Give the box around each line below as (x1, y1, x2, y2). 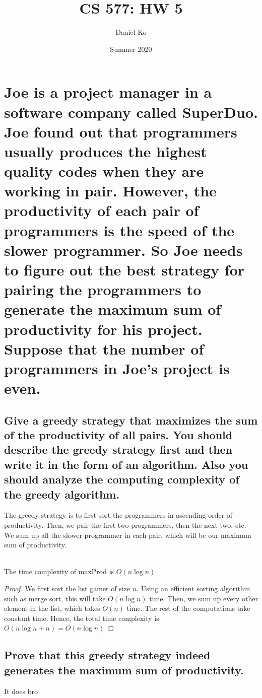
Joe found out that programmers (4, 121, 237, 142)
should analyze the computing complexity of (4, 471, 239, 487)
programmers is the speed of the (4, 220, 235, 240)
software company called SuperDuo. (4, 101, 258, 122)
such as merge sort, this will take (4, 593, 106, 603)
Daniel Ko (115, 27, 147, 37)
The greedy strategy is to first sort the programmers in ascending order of (4, 510, 233, 520)
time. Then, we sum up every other (149, 593, 258, 603)
